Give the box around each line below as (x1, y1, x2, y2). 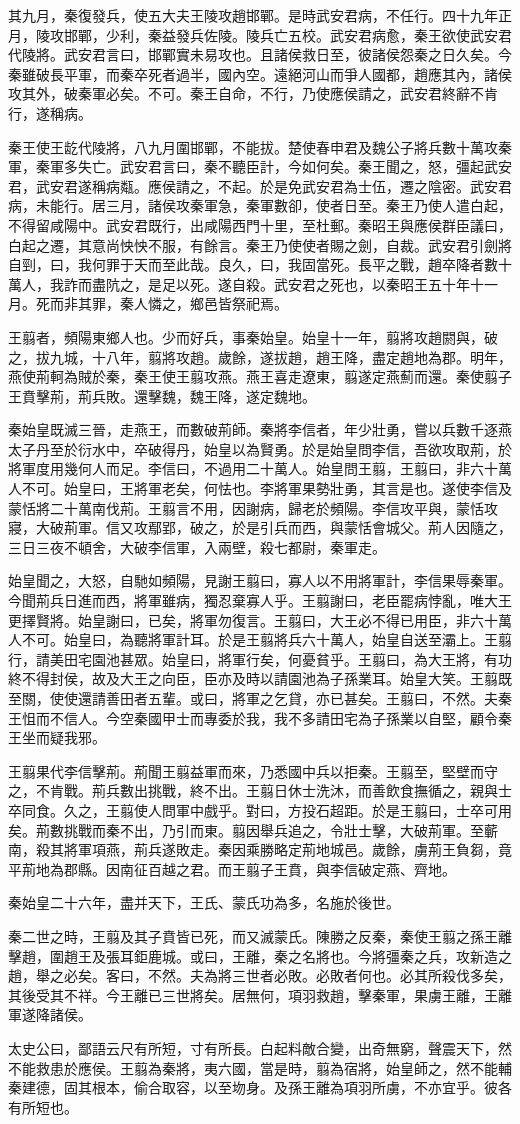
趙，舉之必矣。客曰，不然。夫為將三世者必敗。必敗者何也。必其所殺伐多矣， (8, 965, 512, 986)
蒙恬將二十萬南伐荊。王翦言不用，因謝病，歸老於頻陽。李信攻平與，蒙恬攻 (8, 497, 498, 518)
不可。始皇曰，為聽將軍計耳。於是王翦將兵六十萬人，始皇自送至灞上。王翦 (21, 629, 512, 650)
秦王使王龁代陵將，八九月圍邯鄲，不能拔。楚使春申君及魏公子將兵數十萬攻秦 (8, 136, 512, 157)
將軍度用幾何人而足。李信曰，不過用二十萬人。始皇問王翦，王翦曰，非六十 (8, 458, 498, 479)
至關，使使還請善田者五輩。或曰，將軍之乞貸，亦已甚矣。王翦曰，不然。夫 (8, 688, 498, 708)
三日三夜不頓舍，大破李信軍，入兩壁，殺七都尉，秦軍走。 (8, 536, 386, 557)
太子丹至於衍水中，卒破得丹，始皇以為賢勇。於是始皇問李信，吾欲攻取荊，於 (8, 438, 512, 459)
